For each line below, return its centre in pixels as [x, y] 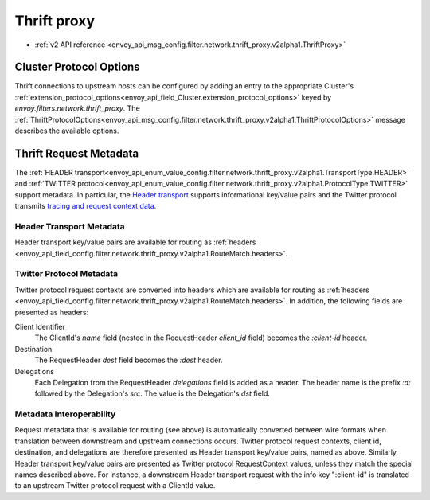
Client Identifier [40, 326]
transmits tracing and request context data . [86, 206]
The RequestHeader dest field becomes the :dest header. [129, 360]
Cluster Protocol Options [77, 67]
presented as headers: [52, 312]
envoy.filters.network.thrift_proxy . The [78, 108]
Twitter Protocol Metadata [66, 274]
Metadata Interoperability [65, 414]
